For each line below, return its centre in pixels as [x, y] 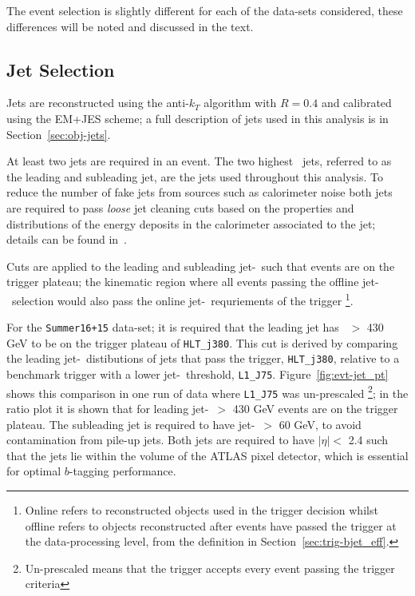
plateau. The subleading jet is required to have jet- [131, 424]
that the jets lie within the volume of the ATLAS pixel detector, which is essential [207, 455]
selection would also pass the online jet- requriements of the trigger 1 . [182, 299]
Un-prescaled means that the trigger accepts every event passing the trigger [210, 568]
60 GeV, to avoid [320, 424]
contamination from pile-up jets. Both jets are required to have [160, 440]
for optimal [34, 471]
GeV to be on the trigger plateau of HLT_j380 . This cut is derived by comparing [202, 342]
